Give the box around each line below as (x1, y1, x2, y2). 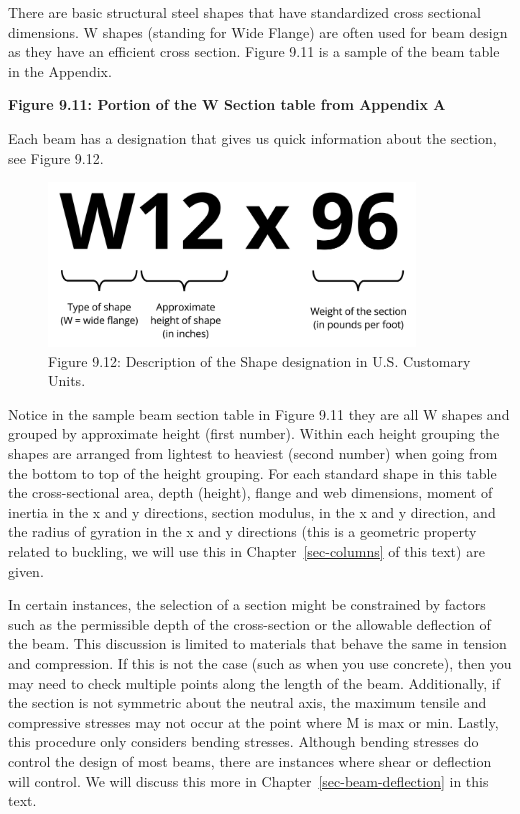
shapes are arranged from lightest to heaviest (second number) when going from (8, 443, 498, 464)
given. (8, 560, 44, 581)
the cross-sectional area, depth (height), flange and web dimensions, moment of (8, 482, 493, 503)
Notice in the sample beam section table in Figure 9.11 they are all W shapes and (8, 403, 510, 424)
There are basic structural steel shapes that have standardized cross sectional (8, 2, 481, 22)
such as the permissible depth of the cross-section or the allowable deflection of (8, 613, 491, 634)
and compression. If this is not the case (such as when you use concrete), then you (8, 653, 512, 673)
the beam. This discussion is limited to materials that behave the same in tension (8, 633, 507, 654)
